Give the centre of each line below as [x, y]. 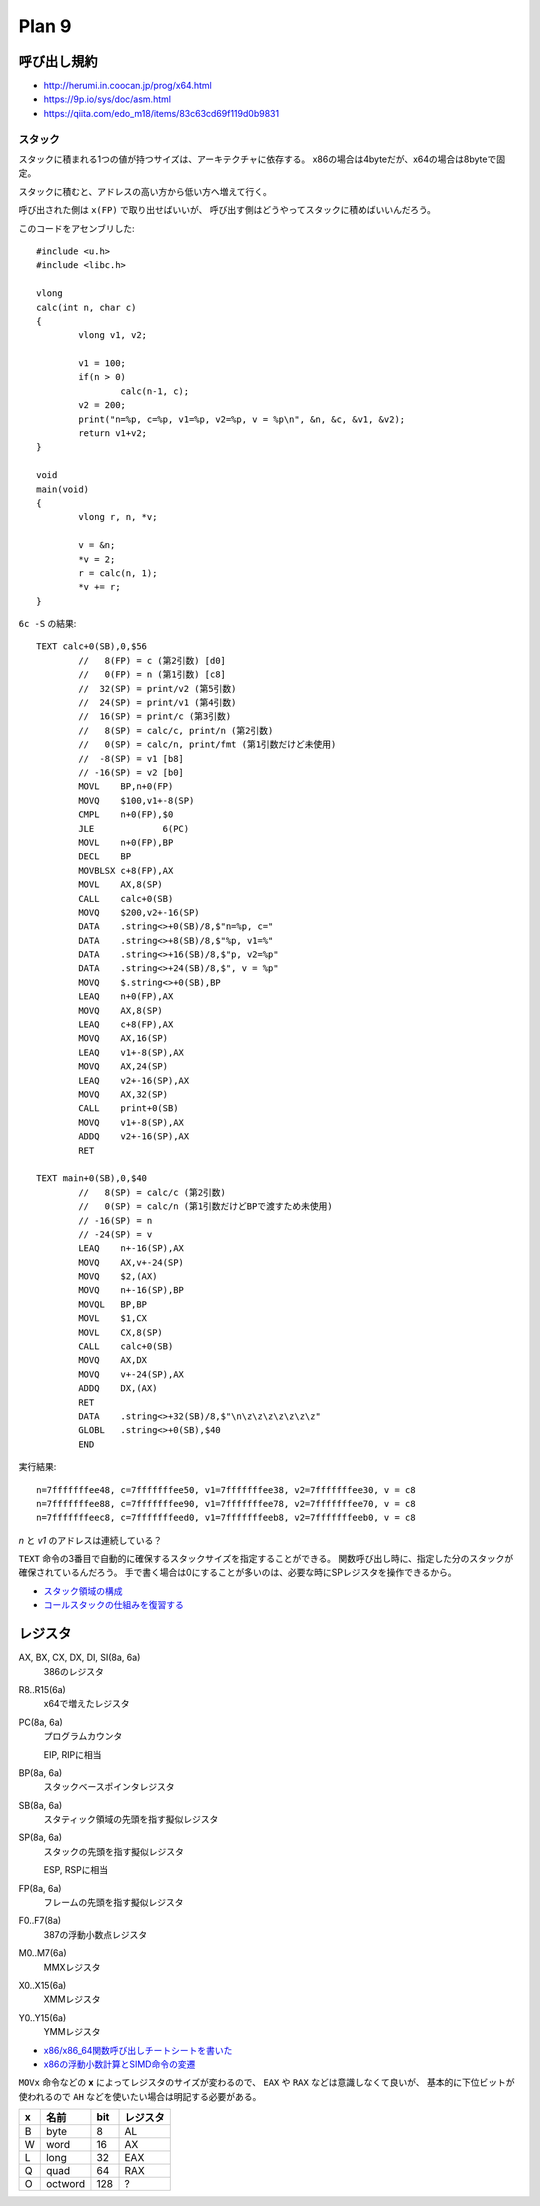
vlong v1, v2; [113, 335]
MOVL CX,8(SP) [121, 1332]
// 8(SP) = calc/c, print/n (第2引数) [176, 730]
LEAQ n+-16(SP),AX [131, 1248]
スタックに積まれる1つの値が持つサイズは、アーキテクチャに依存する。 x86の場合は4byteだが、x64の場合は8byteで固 [261, 159]
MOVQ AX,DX [113, 1360]
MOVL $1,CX [113, 1318]
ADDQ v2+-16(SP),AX [134, 1136]
